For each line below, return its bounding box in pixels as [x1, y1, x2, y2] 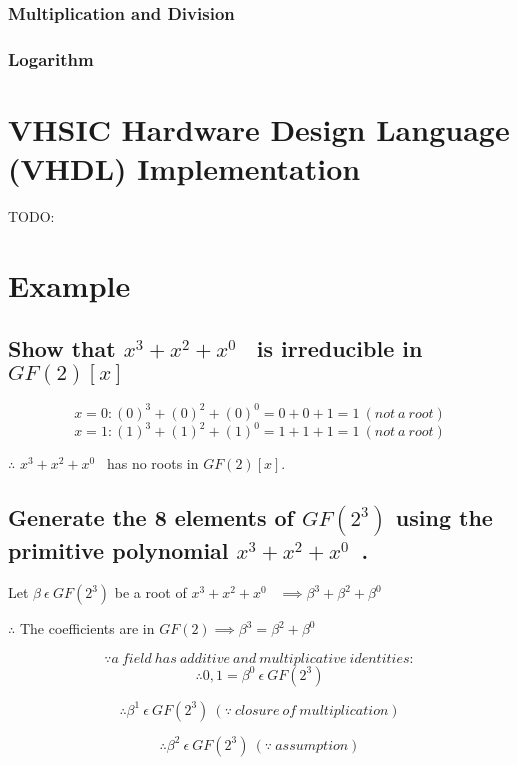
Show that [8, 333, 116, 364]
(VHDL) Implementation [8, 148, 361, 189]
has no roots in [106, 453, 199, 474]
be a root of [114, 582, 187, 603]
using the [395, 502, 493, 533]
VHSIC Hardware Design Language [8, 108, 510, 149]
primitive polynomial [8, 535, 229, 566]
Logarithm [8, 46, 94, 71]
